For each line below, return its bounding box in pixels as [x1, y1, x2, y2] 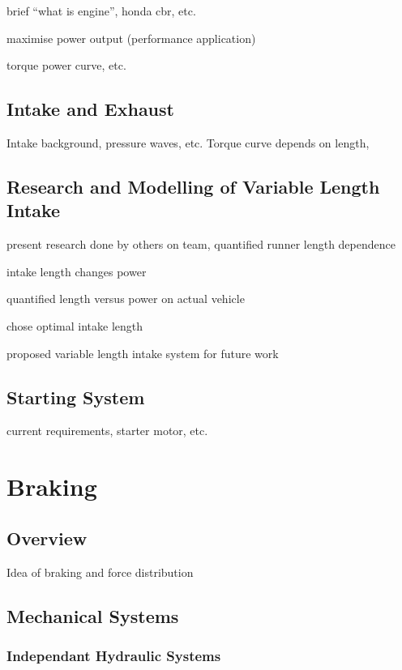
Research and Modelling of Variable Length [6, 173, 380, 198]
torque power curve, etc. [6, 57, 126, 74]
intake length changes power [6, 262, 147, 280]
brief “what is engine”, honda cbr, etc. [6, 2, 196, 19]
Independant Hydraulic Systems [6, 645, 221, 665]
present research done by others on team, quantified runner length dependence [6, 236, 396, 253]
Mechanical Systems [6, 603, 179, 628]
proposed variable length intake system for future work [6, 344, 279, 361]
